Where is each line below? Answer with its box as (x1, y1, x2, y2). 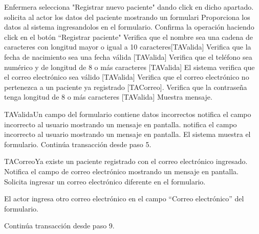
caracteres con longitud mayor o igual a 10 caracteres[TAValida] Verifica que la (4, 41, 251, 52)
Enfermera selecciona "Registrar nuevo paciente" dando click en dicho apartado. (4, 2, 254, 12)
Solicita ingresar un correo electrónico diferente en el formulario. (4, 176, 206, 186)
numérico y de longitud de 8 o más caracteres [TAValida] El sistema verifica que (4, 61, 255, 72)
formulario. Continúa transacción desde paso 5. (4, 138, 152, 149)
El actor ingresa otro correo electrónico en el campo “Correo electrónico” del (4, 193, 244, 204)
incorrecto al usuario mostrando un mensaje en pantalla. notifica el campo (4, 119, 237, 129)
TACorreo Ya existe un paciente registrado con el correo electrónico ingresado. (4, 156, 248, 167)
